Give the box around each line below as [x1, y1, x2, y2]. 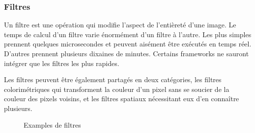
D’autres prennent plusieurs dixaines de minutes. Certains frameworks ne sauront [4, 48, 249, 58]
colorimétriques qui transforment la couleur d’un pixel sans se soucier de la [4, 84, 229, 94]
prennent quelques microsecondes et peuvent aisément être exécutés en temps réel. [4, 39, 252, 49]
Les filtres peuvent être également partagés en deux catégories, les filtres [4, 74, 222, 85]
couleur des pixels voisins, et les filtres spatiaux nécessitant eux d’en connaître [4, 93, 239, 104]
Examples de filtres [24, 119, 81, 130]
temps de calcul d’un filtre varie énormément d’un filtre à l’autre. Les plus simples [4, 29, 252, 39]
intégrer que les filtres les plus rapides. [4, 58, 119, 68]
